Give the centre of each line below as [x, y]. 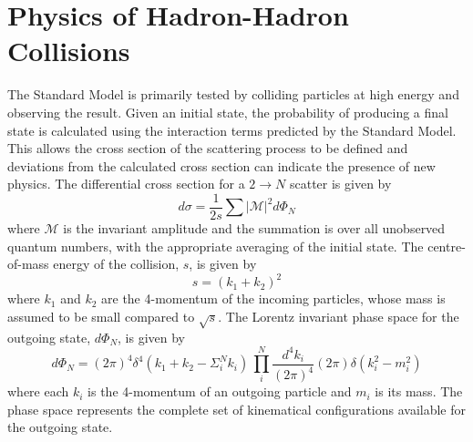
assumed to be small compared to [101, 316]
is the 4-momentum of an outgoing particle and [220, 391]
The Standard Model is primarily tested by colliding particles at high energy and [233, 94]
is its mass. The [419, 391]
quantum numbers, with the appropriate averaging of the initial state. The [216, 246]
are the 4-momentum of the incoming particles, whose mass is [273, 298]
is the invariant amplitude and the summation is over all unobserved [254, 227]
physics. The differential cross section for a [126, 184]
